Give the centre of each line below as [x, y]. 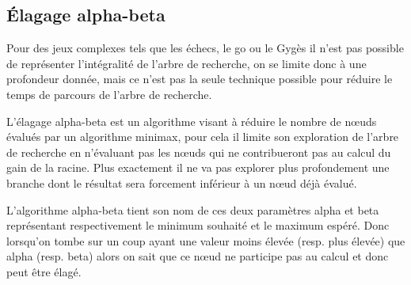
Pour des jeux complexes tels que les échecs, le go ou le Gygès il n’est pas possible [205, 48]
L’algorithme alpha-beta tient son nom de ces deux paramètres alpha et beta [193, 209]
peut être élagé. [44, 271]
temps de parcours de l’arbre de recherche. [109, 94]
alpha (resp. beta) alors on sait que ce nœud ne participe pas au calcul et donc [198, 256]
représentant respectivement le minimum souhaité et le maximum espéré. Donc [198, 225]
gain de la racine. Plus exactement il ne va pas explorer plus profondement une [198, 167]
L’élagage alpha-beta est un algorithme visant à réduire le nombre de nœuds [192, 121]
